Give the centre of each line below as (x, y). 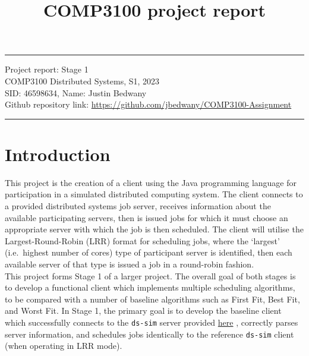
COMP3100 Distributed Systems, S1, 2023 (82, 81)
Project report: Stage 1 (47, 69)
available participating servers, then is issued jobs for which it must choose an (146, 217)
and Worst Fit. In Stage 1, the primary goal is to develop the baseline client (143, 311)
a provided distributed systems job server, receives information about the (138, 206)
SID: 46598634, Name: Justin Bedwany (76, 92)
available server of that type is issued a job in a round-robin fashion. (130, 264)
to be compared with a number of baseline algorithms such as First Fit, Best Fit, (152, 299)
